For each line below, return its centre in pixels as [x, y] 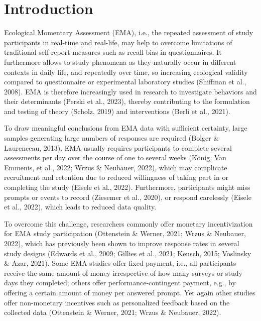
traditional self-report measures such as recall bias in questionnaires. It [113, 52]
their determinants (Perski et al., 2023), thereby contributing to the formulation [127, 101]
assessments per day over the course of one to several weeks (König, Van [115, 157]
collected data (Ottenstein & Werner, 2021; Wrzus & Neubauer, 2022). [113, 312]
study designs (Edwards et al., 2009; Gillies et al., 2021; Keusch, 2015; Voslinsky [128, 253]
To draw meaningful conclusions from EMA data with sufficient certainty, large [126, 128]
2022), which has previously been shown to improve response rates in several [122, 243]
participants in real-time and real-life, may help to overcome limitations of [118, 42]
